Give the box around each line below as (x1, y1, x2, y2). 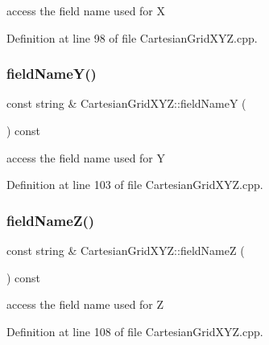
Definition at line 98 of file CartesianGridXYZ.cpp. (6, 29, 258, 46)
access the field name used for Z (6, 296, 164, 313)
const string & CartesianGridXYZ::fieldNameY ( (6, 95, 246, 112)
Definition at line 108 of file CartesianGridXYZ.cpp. (6, 322, 263, 339)
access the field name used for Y (6, 149, 166, 166)
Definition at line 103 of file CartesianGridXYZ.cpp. (6, 176, 263, 193)
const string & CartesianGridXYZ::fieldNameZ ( (6, 242, 245, 258)
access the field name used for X (6, 2, 166, 18)
